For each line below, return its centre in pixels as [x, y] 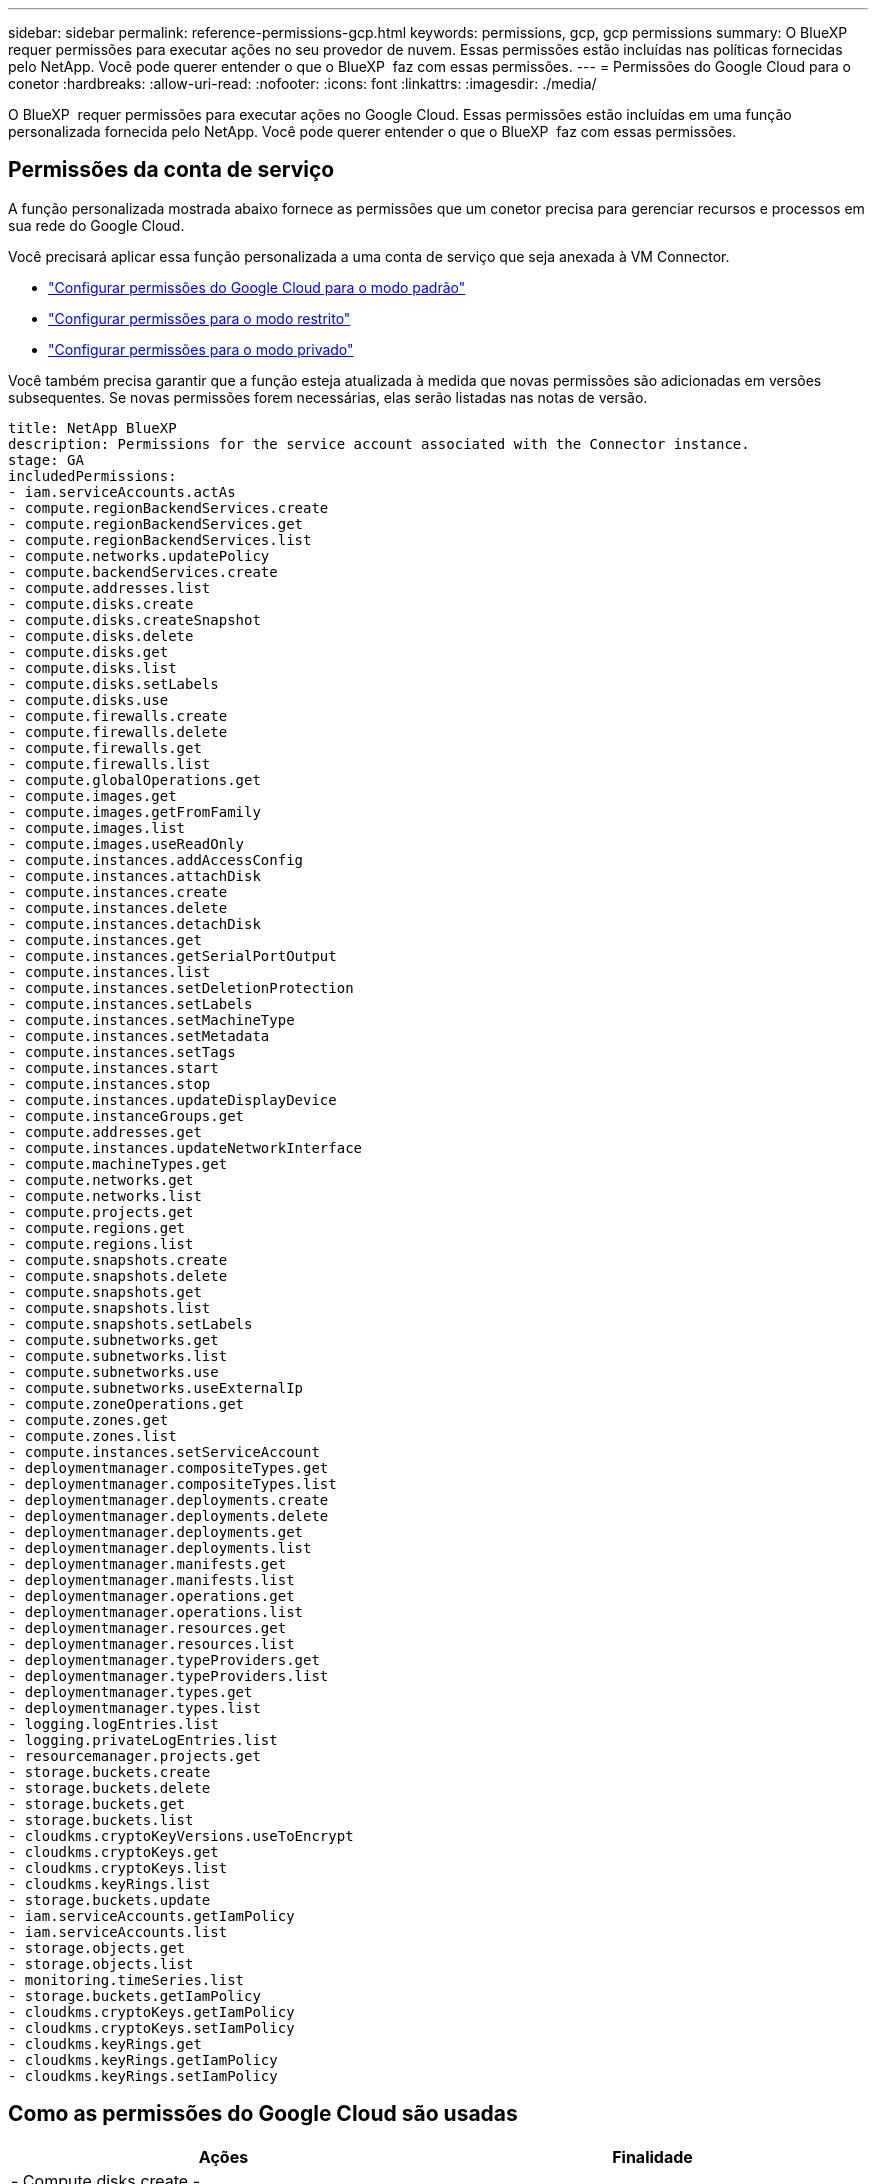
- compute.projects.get [101, 1211]
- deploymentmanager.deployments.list [160, 1547]
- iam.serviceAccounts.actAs [122, 491]
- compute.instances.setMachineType [151, 1019]
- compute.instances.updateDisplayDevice [172, 1099]
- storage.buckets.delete [109, 1787]
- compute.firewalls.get [105, 747]
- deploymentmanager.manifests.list [151, 1579]
